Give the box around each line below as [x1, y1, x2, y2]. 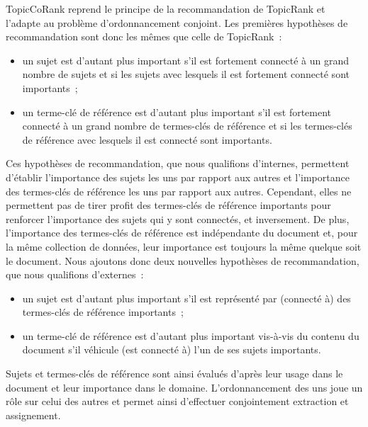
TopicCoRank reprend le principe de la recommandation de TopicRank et [6, 1, 325, 16]
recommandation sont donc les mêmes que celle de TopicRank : [6, 29, 282, 44]
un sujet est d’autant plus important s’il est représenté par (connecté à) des [22, 290, 351, 305]
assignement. [6, 407, 61, 422]
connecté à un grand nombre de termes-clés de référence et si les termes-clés [22, 118, 352, 133]
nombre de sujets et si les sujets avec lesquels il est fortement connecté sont [22, 67, 350, 81]
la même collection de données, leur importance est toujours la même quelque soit [6, 239, 362, 254]
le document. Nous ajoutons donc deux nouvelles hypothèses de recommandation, [6, 253, 359, 268]
